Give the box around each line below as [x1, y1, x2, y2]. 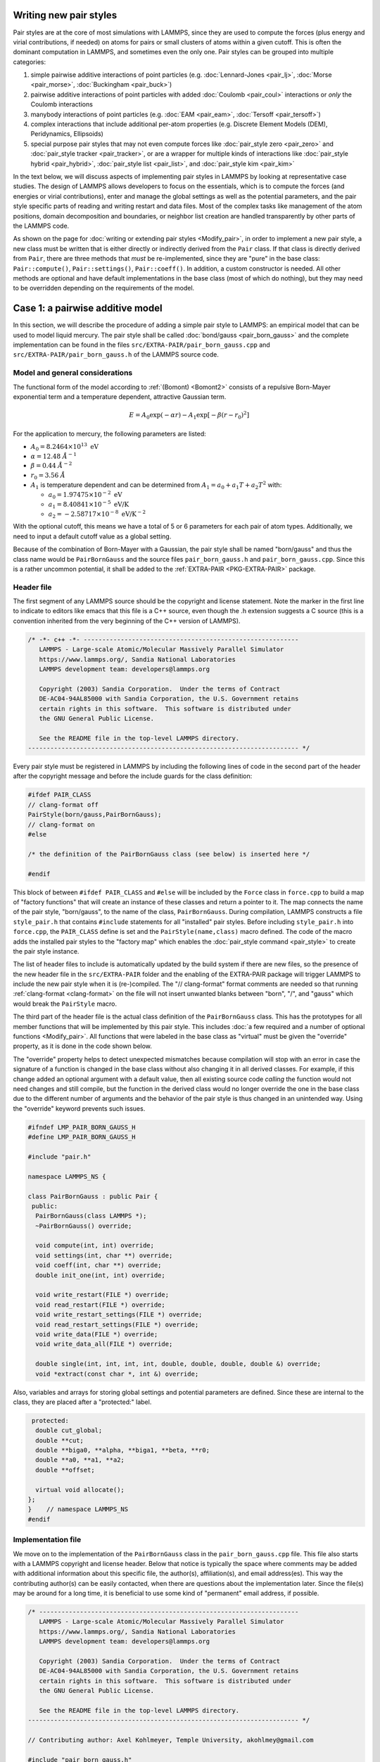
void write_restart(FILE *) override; [35, 1290, 169, 1299]
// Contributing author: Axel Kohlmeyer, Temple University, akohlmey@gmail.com [27, 1736, 314, 1744]
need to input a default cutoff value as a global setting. [13, 532, 172, 541]
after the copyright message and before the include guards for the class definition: [13, 772, 253, 780]
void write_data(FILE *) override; [35, 1330, 158, 1338]
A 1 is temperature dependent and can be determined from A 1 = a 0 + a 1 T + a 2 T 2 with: [30, 480, 282, 491]
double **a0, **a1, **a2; [35, 1456, 125, 1464]
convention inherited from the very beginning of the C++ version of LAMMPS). [13, 617, 241, 625]
